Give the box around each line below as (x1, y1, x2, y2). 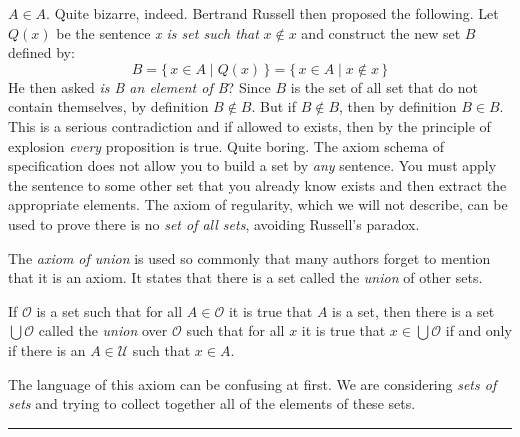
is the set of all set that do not (290, 76, 479, 97)
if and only (445, 320, 512, 341)
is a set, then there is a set (332, 300, 495, 321)
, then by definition (339, 96, 457, 117)
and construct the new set (301, 22, 461, 43)
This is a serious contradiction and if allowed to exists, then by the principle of (8, 115, 491, 136)
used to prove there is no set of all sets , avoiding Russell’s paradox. (8, 213, 420, 234)
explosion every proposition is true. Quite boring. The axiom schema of (8, 135, 445, 156)
